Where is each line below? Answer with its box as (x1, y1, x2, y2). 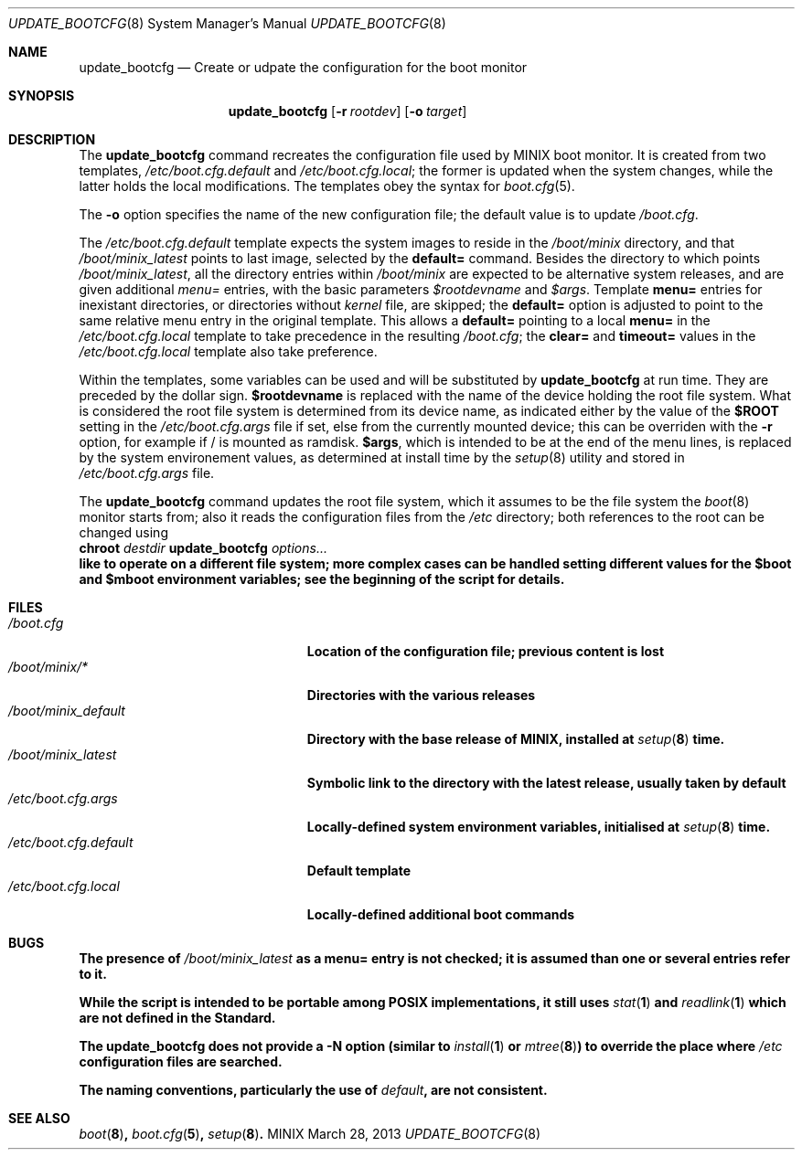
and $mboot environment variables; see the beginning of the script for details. (79, 571, 565, 587)
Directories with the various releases (306, 687, 536, 703)
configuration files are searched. (79, 1054, 283, 1069)
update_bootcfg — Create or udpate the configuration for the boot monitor (79, 59, 528, 75)
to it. (79, 966, 107, 982)
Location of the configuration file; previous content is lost (306, 643, 665, 659)
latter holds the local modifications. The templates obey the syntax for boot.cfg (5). (79, 178, 575, 194)
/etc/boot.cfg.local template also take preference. (79, 344, 378, 359)
